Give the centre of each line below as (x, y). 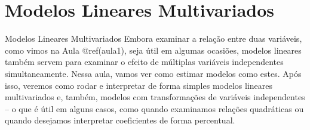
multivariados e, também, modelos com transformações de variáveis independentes (155, 97)
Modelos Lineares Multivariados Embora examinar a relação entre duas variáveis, (154, 38)
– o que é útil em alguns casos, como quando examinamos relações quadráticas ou (154, 108)
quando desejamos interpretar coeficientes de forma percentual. (120, 120)
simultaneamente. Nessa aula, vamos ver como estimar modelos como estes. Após (153, 73)
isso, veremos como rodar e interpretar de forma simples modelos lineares (139, 85)
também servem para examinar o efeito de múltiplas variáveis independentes (144, 62)
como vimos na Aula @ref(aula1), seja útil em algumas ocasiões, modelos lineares (153, 50)
